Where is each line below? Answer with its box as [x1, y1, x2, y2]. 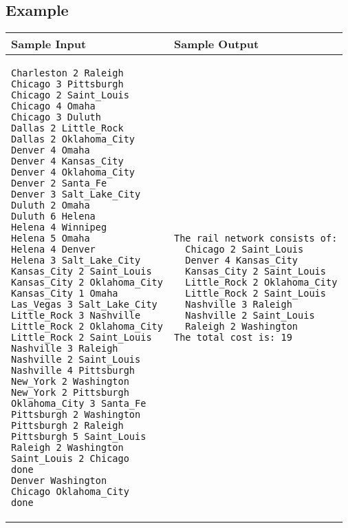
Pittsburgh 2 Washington [11, 409, 141, 421]
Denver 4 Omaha [11, 145, 90, 156]
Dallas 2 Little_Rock [11, 123, 124, 134]
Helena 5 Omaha [11, 233, 90, 244]
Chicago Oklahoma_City [11, 486, 129, 498]
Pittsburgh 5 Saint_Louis [11, 431, 146, 443]
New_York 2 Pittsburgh [11, 387, 129, 399]
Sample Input [11, 36, 87, 52]
